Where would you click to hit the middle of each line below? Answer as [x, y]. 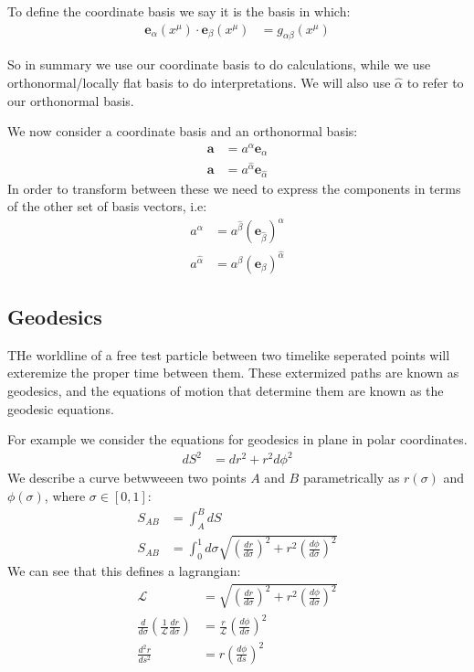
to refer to [435, 83]
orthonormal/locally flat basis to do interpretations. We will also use [199, 83]
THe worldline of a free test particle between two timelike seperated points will [229, 354]
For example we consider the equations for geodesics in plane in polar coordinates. [237, 439]
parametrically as [351, 478]
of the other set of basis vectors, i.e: [107, 206]
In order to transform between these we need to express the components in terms [234, 188]
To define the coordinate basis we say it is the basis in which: [179, 11]
